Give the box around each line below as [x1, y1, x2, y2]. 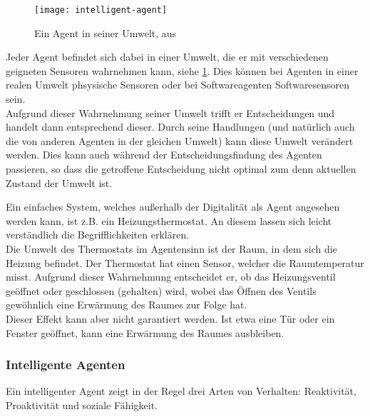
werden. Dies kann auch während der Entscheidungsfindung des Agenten [6, 147, 322, 162]
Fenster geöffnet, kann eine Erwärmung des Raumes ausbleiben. [6, 325, 284, 340]
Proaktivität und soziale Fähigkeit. [6, 397, 158, 412]
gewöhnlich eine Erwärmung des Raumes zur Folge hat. [6, 297, 247, 312]
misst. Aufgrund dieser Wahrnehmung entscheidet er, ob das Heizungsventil [6, 269, 336, 284]
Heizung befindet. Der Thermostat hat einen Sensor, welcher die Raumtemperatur [6, 255, 364, 270]
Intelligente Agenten [6, 356, 125, 373]
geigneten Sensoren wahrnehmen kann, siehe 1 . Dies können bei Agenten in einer [6, 63, 359, 78]
